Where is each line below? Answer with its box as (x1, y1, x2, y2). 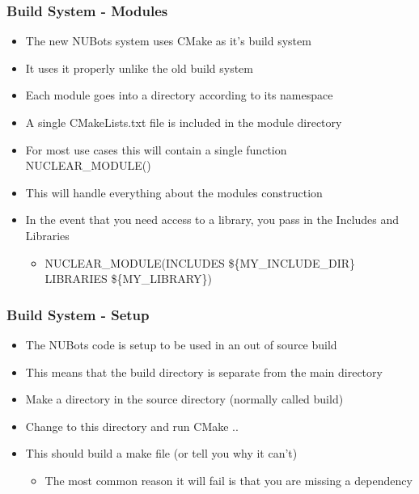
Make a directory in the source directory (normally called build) (25, 391, 344, 407)
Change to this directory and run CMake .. (25, 417, 239, 434)
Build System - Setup (6, 304, 150, 324)
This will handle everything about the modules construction (25, 184, 323, 201)
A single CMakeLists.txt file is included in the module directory (25, 114, 342, 130)
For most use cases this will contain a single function (25, 141, 287, 158)
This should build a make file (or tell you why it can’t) (25, 445, 298, 462)
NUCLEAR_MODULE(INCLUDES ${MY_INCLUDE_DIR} (44, 254, 356, 271)
